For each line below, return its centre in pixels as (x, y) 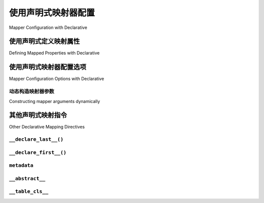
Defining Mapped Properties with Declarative (54, 53)
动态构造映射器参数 (32, 92)
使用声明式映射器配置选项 (48, 67)
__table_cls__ (29, 191)
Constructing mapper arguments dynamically (55, 101)
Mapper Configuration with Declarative (48, 27)
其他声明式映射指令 (38, 115)
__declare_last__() (36, 140)
